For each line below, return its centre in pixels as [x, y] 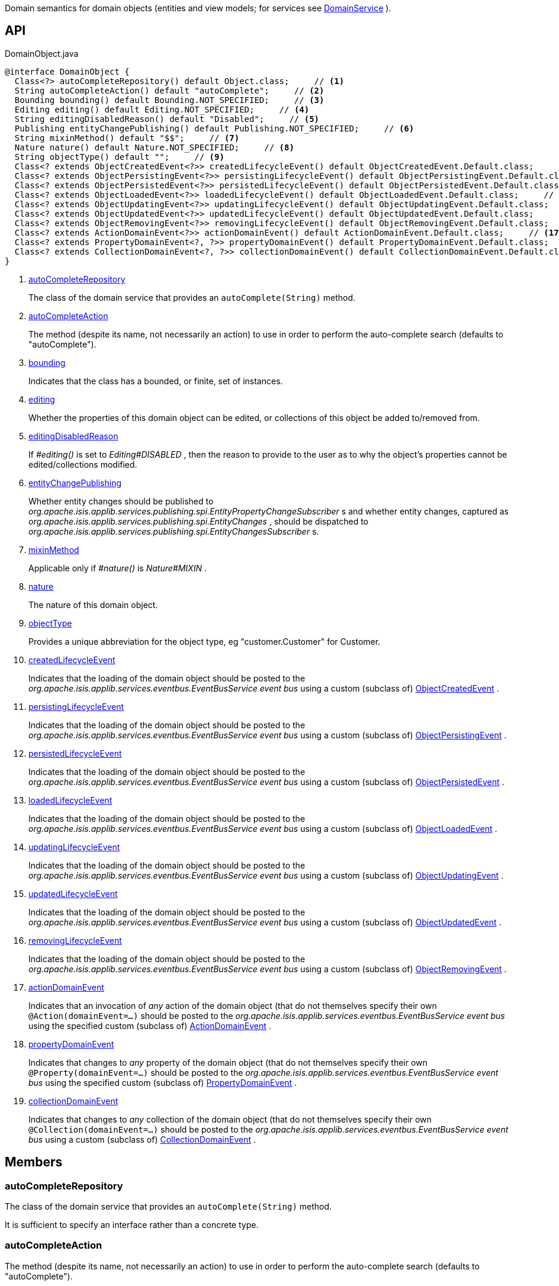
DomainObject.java [42, 53]
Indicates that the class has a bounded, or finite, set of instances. [156, 381]
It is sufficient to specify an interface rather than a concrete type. [132, 1225]
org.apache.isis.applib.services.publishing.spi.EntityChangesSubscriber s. [174, 531]
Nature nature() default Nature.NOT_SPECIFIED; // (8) [154, 147]
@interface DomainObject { [67, 71]
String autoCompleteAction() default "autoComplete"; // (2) [169, 90]
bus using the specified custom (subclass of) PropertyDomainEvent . [163, 1082]
